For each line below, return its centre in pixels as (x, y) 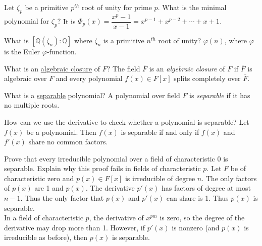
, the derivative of (116, 218)
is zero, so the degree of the (202, 218)
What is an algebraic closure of (52, 68)
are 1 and (49, 188)
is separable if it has (220, 95)
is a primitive (124, 40)
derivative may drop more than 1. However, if (74, 227)
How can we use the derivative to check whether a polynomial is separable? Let (127, 121)
